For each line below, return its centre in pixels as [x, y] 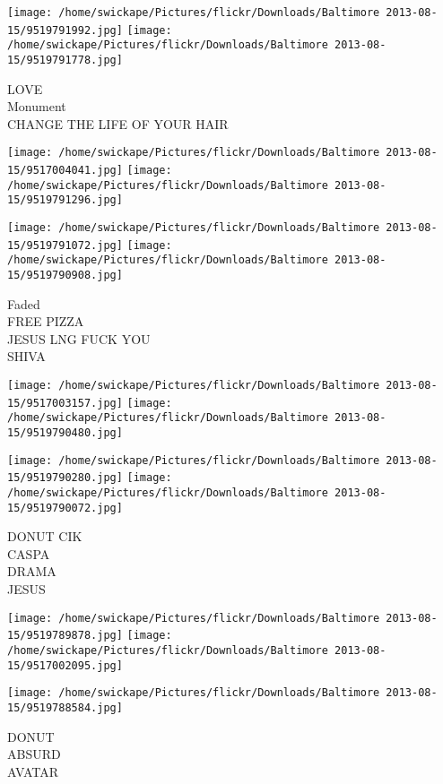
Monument [37, 106]
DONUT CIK [45, 536]
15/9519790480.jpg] [65, 433]
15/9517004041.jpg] [65, 171]
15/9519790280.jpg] [65, 478]
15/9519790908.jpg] [65, 275]
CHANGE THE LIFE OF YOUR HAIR [118, 123]
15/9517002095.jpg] [65, 665]
